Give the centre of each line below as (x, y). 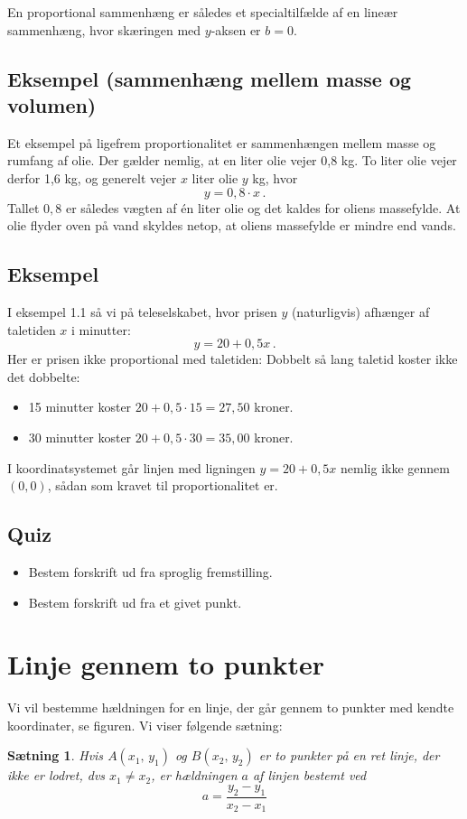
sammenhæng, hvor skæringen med (104, 29)
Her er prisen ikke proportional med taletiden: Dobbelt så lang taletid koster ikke (233, 359)
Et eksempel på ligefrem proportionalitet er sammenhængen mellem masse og (222, 142)
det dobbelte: (44, 376)
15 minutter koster (80, 407)
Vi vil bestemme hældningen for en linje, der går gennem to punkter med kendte (231, 707)
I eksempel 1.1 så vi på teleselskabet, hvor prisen (142, 311)
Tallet (23, 207)
